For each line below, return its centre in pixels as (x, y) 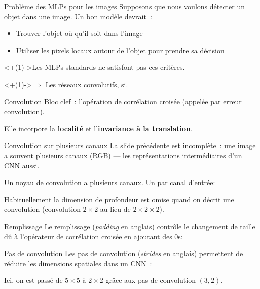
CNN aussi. (22, 165)
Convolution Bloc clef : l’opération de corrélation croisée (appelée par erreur (123, 101)
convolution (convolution (42, 209)
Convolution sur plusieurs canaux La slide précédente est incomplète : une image (130, 145)
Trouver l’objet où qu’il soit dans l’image (79, 33)
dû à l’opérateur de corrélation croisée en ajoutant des (88, 236)
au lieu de (115, 209)
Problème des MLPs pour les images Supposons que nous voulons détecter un (124, 6)
